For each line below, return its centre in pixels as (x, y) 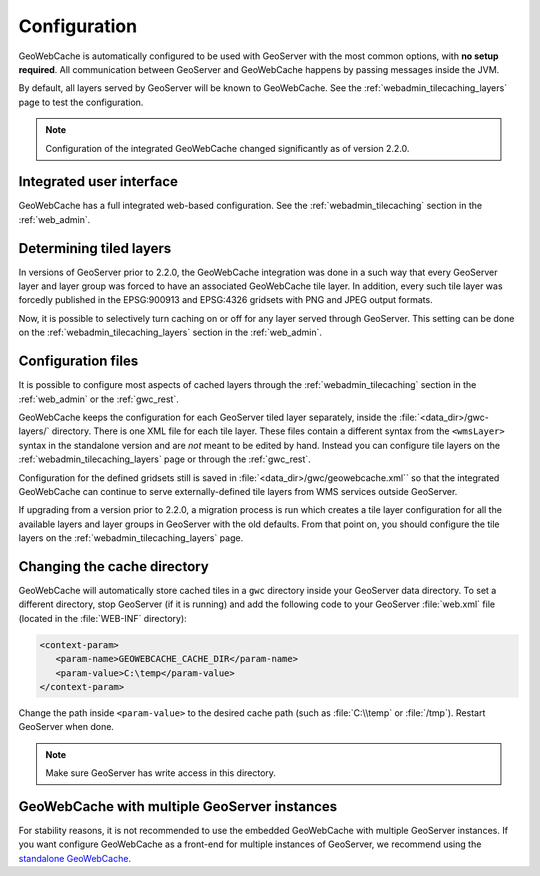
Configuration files (78, 361)
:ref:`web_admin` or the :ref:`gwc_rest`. (98, 399)
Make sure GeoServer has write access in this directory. (161, 773)
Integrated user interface (98, 181)
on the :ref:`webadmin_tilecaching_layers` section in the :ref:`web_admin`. (170, 332)
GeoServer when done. (66, 727)
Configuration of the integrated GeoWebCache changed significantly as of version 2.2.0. (227, 148)
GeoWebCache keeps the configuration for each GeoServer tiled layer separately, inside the (208, 417)
